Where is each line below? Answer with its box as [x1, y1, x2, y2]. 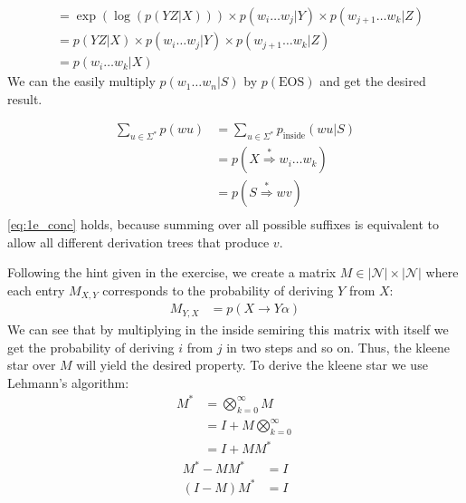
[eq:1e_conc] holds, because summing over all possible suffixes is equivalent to [7, 215, 439, 234]
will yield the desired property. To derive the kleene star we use [76, 355, 428, 374]
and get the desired [319, 72, 426, 91]
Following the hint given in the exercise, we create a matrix [7, 263, 337, 282]
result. [7, 89, 43, 108]
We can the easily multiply [7, 72, 156, 91]
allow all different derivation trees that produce [7, 232, 270, 251]
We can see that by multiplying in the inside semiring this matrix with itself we [7, 319, 449, 338]
